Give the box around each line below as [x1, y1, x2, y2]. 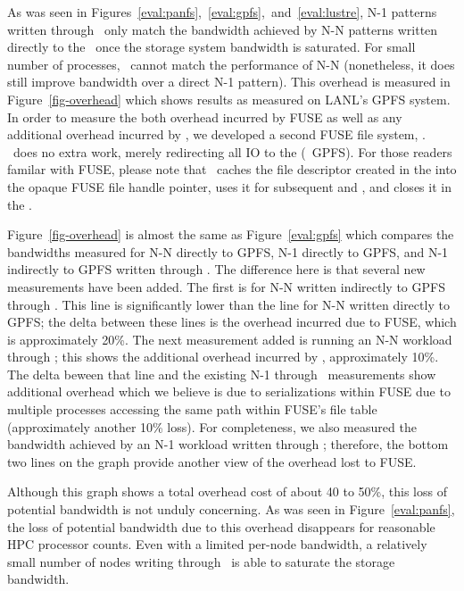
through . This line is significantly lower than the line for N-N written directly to [7, 295, 450, 313]
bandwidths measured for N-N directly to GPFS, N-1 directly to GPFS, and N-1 [7, 242, 449, 261]
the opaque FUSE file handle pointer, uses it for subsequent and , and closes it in [7, 177, 452, 196]
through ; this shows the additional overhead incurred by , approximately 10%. [7, 347, 439, 366]
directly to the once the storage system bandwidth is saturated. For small [7, 37, 416, 56]
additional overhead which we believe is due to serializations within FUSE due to [7, 382, 451, 401]
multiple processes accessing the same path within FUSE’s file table [7, 400, 377, 419]
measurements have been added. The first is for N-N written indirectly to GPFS [7, 277, 445, 295]
